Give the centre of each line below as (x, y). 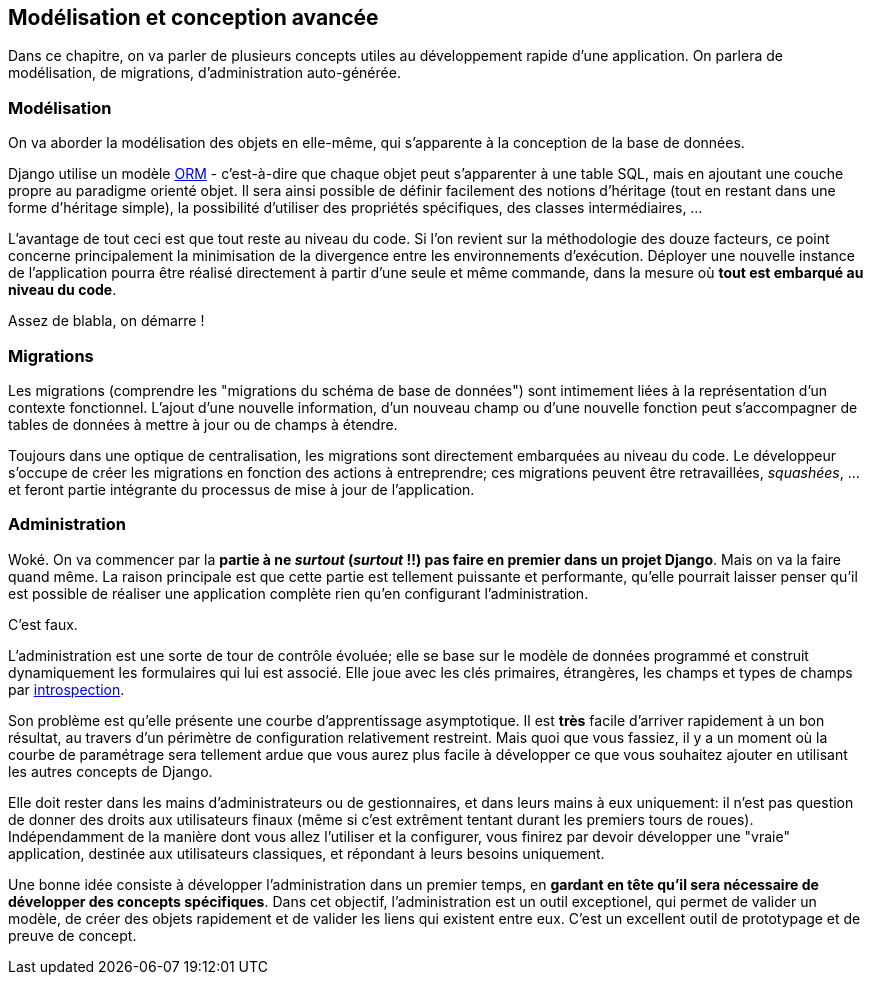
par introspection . (66, 689)
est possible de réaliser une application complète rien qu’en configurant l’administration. (298, 593)
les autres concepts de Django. (110, 771)
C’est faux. (43, 624)
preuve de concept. (72, 935)
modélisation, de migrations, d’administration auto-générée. (204, 73)
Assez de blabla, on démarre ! (106, 321)
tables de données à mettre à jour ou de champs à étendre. (203, 424)
